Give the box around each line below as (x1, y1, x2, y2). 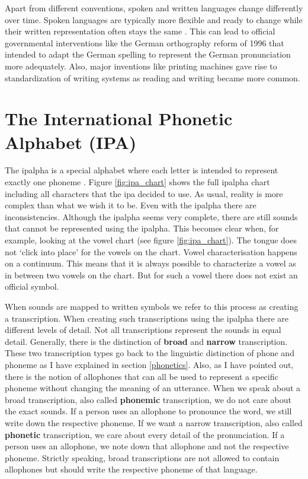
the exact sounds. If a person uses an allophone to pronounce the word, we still (5, 405, 292, 417)
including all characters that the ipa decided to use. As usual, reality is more (5, 187, 283, 199)
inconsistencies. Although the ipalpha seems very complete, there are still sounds (5, 210, 298, 223)
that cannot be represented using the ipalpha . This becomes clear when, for (5, 222, 279, 234)
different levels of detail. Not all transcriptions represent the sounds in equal (5, 323, 281, 336)
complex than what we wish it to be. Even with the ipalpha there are (5, 199, 256, 211)
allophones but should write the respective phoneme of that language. (5, 463, 258, 475)
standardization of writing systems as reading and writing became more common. (5, 71, 300, 84)
